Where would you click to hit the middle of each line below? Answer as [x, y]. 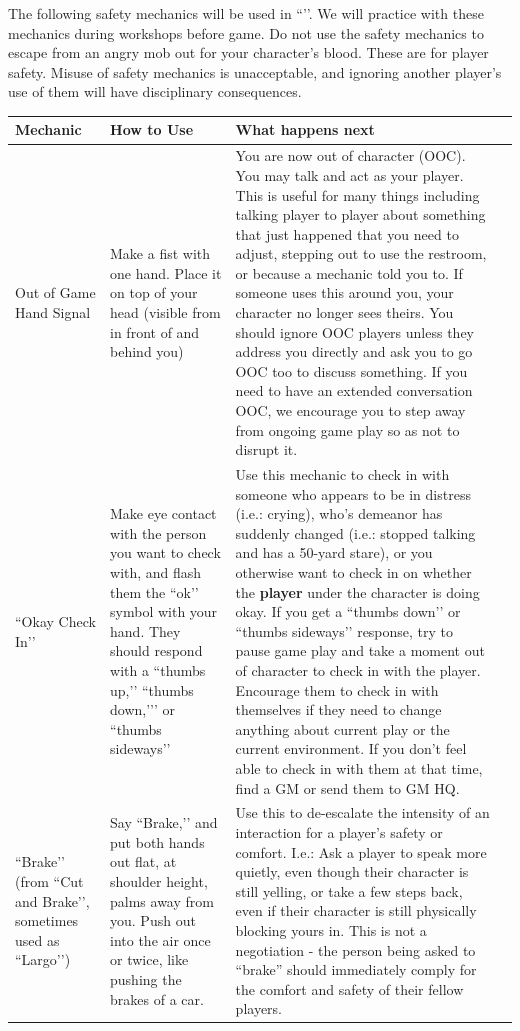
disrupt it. [266, 449]
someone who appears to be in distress [353, 493]
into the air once [160, 939]
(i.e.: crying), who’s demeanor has [339, 513]
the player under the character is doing [357, 591]
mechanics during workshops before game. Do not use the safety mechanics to [246, 32]
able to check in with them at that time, [359, 767]
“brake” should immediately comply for [356, 969]
